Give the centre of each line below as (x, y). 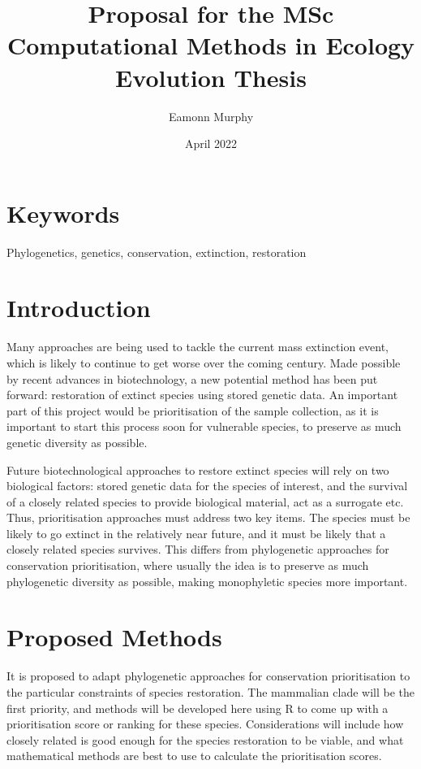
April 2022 (211, 143)
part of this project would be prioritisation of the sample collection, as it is (193, 410)
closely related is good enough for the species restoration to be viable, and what (205, 739)
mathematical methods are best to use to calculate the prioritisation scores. (194, 756)
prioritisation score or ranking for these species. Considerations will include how (205, 724)
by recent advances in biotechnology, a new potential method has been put (192, 378)
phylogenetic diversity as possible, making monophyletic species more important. (207, 581)
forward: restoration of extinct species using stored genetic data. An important (202, 395)
